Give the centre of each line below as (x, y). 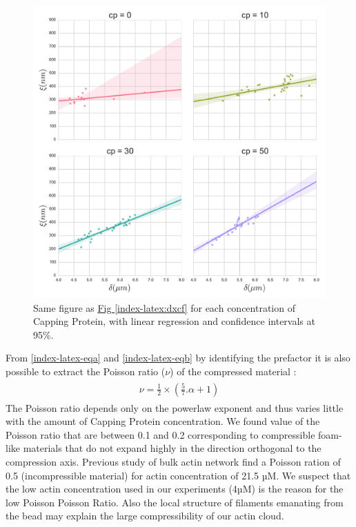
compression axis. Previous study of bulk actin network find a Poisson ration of (173, 461)
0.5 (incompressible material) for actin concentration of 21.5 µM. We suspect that (178, 475)
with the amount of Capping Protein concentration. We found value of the (163, 421)
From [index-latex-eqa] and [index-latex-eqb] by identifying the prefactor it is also (178, 358)
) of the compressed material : (233, 371)
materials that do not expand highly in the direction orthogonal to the (172, 448)
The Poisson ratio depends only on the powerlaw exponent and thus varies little (175, 407)
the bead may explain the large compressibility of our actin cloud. (145, 516)
